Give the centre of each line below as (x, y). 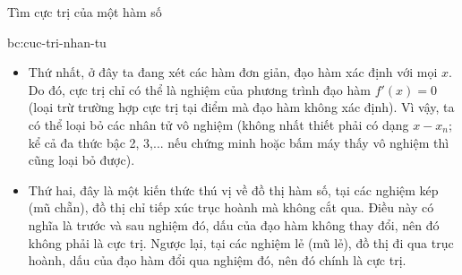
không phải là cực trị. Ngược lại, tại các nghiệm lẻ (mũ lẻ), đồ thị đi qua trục (241, 242)
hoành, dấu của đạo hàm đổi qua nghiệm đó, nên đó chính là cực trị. (217, 260)
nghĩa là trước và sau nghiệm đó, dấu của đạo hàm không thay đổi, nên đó (234, 224)
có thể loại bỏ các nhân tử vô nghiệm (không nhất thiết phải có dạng (218, 124)
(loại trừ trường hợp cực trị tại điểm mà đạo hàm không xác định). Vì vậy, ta (241, 107)
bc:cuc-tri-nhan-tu (57, 42)
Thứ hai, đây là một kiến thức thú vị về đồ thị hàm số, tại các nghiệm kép (233, 189)
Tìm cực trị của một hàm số (85, 12)
